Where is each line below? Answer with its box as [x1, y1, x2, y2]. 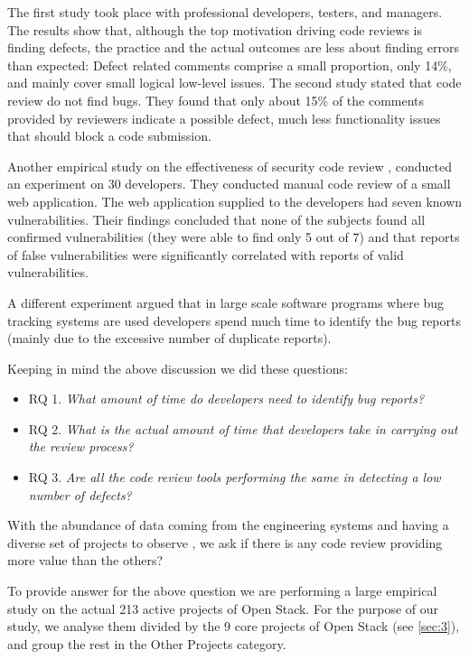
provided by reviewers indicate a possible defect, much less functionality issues [7, 108, 441, 127]
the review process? [28, 437, 134, 456]
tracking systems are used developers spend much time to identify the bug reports [7, 311, 461, 329]
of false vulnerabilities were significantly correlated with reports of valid [7, 245, 404, 264]
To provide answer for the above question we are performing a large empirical [7, 581, 437, 600]
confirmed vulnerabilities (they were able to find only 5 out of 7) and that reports [7, 227, 460, 246]
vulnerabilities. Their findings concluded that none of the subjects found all [7, 209, 426, 228]
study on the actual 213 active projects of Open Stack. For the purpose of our [7, 599, 438, 617]
